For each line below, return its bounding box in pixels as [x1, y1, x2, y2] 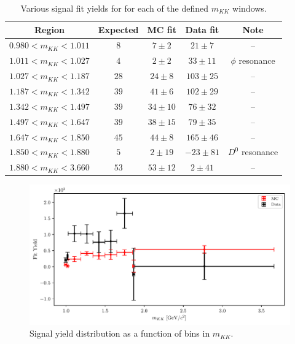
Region [34, 23, 65, 36]
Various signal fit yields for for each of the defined [20, 2, 209, 14]
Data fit [185, 23, 219, 36]
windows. [232, 2, 267, 14]
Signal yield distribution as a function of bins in [29, 327, 210, 340]
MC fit [147, 23, 176, 36]
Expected [98, 23, 139, 36]
